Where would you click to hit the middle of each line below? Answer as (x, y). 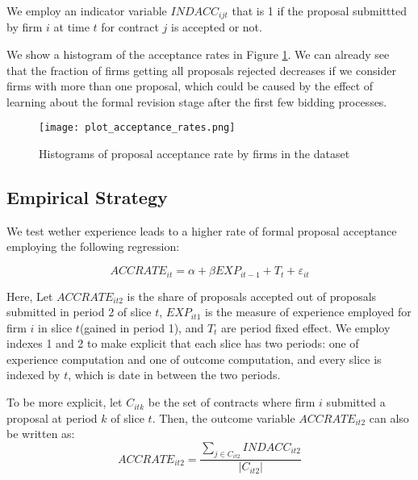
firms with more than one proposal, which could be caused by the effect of (190, 86)
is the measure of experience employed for (308, 312)
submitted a (356, 402)
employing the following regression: (93, 246)
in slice (55, 327)
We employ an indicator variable (87, 10)
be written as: (41, 434)
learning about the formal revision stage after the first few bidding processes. (197, 101)
